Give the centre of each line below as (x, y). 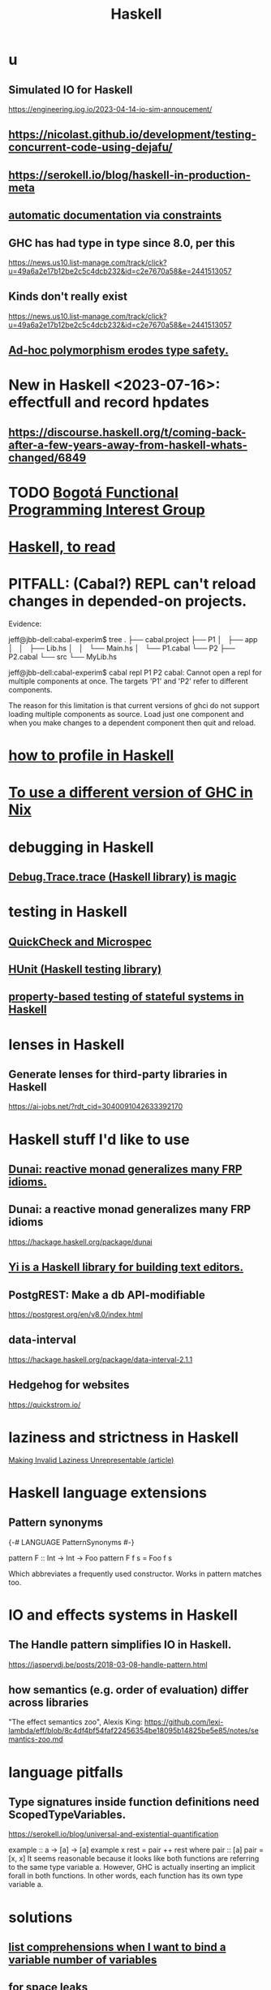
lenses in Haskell (67, 1045)
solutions (41, 1917)
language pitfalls (66, 1772)
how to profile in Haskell (91, 755)
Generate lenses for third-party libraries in (118, 1074)
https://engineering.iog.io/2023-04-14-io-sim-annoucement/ (110, 109)
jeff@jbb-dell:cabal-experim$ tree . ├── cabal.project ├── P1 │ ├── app (133, 640)
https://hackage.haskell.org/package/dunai (80, 1241)
